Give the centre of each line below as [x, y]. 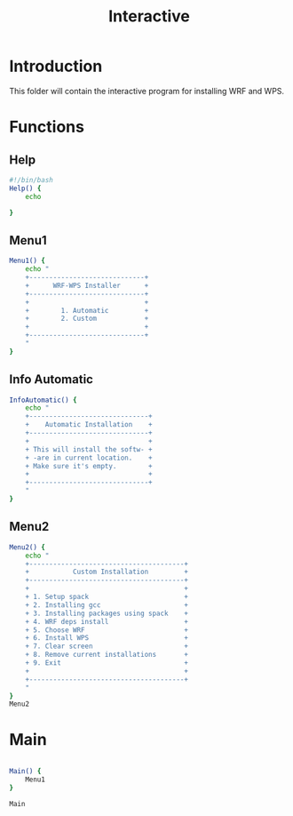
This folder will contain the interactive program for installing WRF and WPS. [147, 91]
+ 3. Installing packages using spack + [107, 613]
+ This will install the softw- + [89, 449]
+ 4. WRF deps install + [107, 621]
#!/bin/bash [31, 180]
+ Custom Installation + [107, 572]
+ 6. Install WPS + [107, 638]
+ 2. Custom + [87, 319]
